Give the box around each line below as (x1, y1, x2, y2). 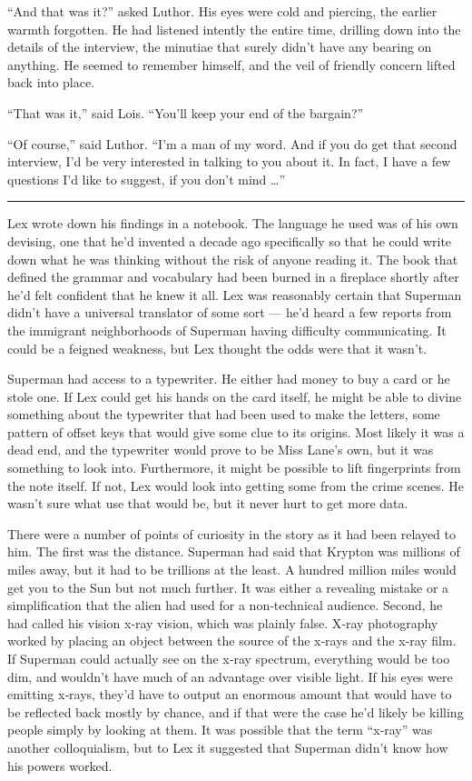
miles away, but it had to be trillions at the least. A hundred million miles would (7, 560, 457, 579)
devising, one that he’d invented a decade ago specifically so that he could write (7, 231, 452, 250)
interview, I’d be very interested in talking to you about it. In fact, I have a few (7, 152, 451, 171)
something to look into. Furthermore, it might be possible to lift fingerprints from (7, 458, 461, 477)
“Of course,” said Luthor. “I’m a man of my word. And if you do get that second (7, 134, 457, 153)
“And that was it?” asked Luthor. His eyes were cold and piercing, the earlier (7, 2, 438, 20)
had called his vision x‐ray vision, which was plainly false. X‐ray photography (7, 613, 438, 632)
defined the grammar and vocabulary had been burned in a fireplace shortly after (7, 267, 459, 286)
